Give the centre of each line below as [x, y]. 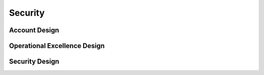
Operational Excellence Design [57, 46]
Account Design [34, 30]
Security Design [34, 62]
